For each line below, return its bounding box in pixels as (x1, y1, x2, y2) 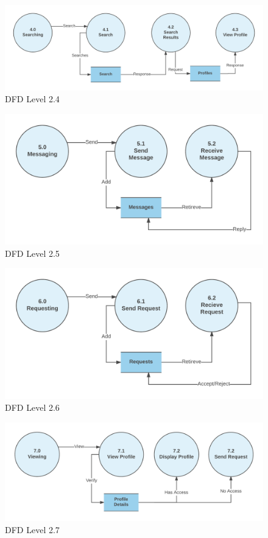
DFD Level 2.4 (5, 93, 60, 105)
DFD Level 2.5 (5, 246, 60, 259)
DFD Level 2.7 (5, 523, 60, 536)
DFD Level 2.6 (5, 401, 60, 414)
